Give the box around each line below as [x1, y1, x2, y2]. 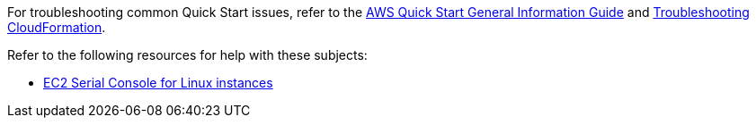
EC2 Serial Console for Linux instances [43, 75, 273, 90]
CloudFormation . [7, 20, 106, 35]
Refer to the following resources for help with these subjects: [7, 47, 368, 62]
